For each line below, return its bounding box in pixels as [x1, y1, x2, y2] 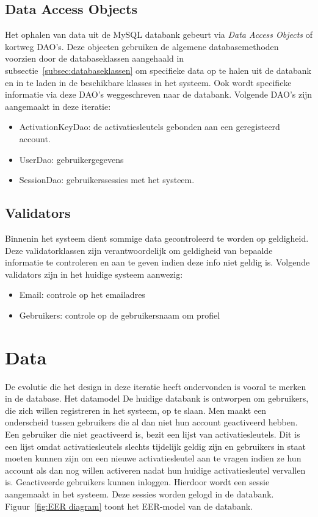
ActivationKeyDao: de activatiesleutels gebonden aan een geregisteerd [19, 120, 280, 133]
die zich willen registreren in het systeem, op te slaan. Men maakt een [5, 403, 267, 416]
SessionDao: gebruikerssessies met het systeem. [19, 173, 195, 186]
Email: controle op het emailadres [19, 288, 145, 301]
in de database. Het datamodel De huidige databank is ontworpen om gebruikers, [5, 392, 309, 405]
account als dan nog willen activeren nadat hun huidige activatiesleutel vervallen [5, 463, 306, 476]
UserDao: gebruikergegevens [19, 153, 124, 165]
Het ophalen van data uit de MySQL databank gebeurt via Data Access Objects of [5, 28, 313, 41]
